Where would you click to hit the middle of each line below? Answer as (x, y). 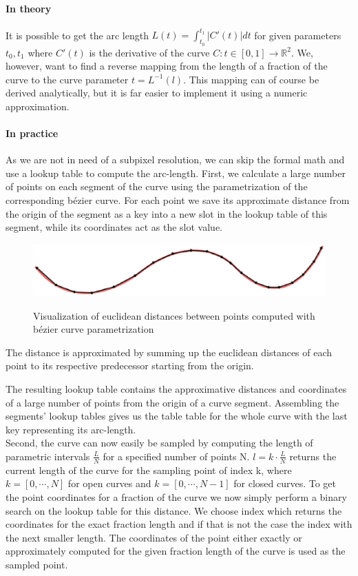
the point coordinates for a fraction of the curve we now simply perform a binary (176, 496)
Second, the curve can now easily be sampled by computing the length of (159, 443)
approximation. (38, 106)
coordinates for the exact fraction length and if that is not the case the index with (179, 524)
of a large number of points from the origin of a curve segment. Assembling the (172, 402)
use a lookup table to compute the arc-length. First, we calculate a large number (176, 173)
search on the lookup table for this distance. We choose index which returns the (174, 510)
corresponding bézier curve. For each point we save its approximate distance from (178, 200)
